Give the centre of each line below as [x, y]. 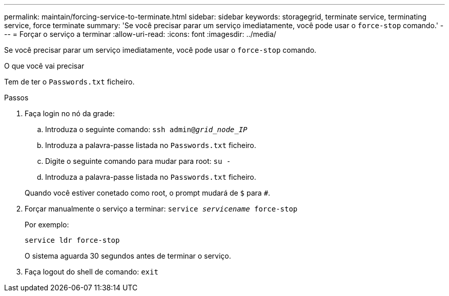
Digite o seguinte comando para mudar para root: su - [138, 161]
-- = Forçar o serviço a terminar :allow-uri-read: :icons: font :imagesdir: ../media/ [140, 34]
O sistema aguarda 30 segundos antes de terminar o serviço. [128, 256]
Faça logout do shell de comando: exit [91, 272]
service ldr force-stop [72, 240]
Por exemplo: [47, 225]
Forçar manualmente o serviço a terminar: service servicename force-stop [161, 209]
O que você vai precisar [44, 66]
